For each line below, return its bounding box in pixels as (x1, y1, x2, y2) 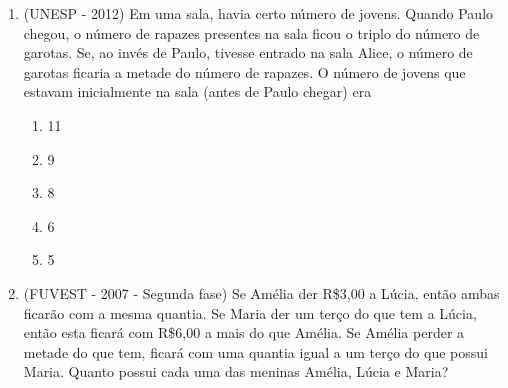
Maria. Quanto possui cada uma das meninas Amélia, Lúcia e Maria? (23, 361, 449, 382)
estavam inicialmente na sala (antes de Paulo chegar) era (23, 81, 372, 102)
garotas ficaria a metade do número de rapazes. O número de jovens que (23, 61, 466, 82)
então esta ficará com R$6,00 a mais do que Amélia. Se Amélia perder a (23, 322, 465, 343)
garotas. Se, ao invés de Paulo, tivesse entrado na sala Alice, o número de (23, 42, 473, 63)
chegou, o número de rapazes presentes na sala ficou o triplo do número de (23, 22, 480, 43)
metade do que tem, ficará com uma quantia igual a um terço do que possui (23, 341, 488, 362)
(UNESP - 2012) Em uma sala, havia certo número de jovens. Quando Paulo (23, 3, 494, 23)
